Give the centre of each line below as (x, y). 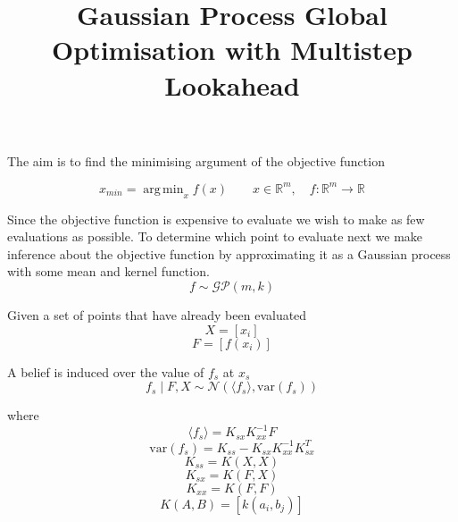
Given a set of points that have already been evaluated (157, 315)
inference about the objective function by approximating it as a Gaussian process (229, 253)
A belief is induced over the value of (106, 371)
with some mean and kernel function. (108, 271)
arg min (163, 189)
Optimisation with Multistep (232, 50)
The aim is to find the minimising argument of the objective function (196, 160)
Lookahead (232, 84)
